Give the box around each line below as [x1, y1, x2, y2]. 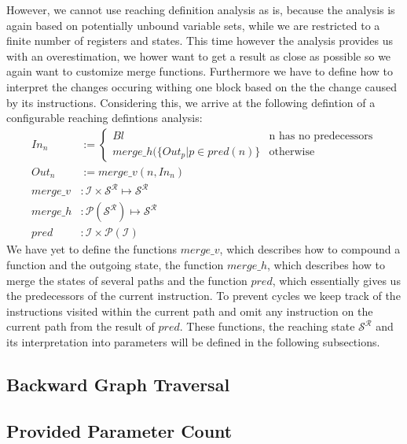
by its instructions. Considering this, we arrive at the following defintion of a [6, 94, 376, 110]
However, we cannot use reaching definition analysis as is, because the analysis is [6, 2, 395, 17]
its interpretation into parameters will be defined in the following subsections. [6, 333, 380, 350]
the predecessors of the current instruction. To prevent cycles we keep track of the [6, 287, 401, 304]
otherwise [269, 146, 315, 157]
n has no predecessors [269, 130, 373, 142]
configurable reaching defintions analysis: [6, 109, 203, 126]
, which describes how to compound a [219, 241, 401, 257]
